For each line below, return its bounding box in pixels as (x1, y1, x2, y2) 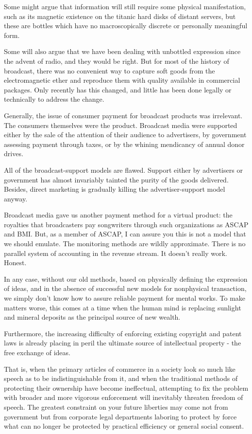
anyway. (4, 193, 28, 203)
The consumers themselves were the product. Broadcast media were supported (4, 120, 237, 130)
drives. (4, 148, 23, 159)
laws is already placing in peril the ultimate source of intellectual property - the (4, 338, 241, 348)
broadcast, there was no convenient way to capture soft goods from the (4, 65, 215, 75)
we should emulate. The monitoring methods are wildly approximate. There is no (4, 238, 246, 249)
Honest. (4, 257, 27, 268)
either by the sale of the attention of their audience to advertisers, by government (4, 129, 247, 140)
